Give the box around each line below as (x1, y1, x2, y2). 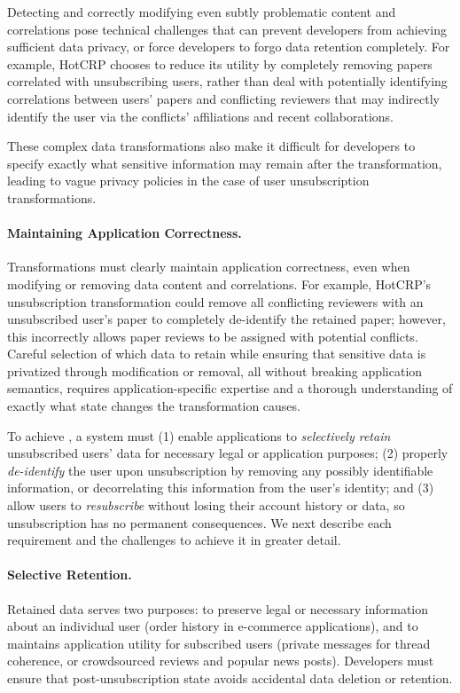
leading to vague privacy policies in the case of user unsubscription (7, 171, 370, 190)
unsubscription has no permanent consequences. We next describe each (7, 513, 392, 532)
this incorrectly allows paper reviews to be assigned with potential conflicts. (7, 327, 418, 345)
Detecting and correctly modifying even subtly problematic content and (7, 3, 396, 20)
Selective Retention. (7, 565, 132, 584)
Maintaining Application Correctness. (7, 224, 242, 242)
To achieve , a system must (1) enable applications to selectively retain (7, 426, 391, 445)
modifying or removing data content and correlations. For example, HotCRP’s (7, 274, 432, 293)
